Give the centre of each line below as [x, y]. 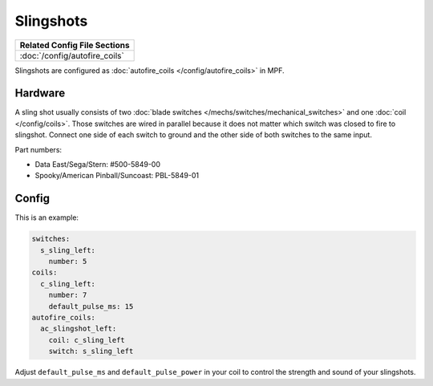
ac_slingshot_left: [79, 329]
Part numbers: [38, 149]
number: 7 [68, 295]
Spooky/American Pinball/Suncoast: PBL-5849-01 [117, 176]
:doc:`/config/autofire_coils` [72, 55]
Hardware [40, 93]
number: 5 [68, 262]
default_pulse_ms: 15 [91, 306]
